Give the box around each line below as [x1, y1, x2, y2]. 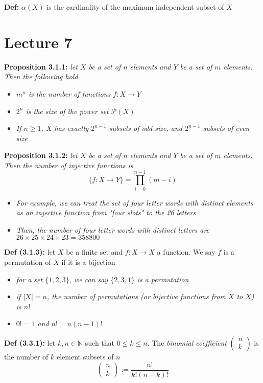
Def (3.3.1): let [4, 337, 56, 348]
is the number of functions [28, 88, 111, 99]
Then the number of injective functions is [4, 160, 133, 170]
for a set [16, 274, 43, 284]
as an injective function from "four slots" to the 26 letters [16, 207, 196, 218]
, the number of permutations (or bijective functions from [46, 291, 226, 302]
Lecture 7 [4, 31, 73, 52]
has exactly [54, 123, 89, 133]
